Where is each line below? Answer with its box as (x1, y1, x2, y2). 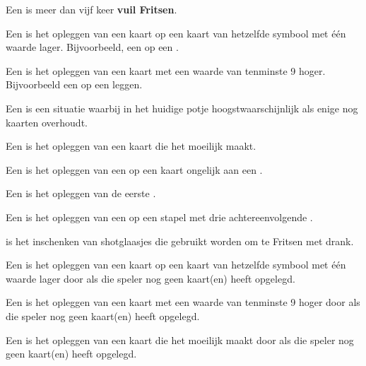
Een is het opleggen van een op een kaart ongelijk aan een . (6, 162, 263, 177)
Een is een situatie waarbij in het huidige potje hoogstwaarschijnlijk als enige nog (6, 100, 358, 115)
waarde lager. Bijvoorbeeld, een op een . (6, 40, 179, 54)
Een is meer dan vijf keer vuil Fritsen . (6, 2, 177, 16)
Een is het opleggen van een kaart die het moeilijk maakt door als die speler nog (6, 332, 354, 347)
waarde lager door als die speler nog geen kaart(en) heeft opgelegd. (6, 271, 295, 285)
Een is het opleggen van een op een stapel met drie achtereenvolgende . (6, 209, 313, 224)
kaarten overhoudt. (6, 114, 88, 129)
